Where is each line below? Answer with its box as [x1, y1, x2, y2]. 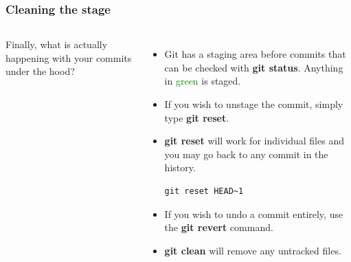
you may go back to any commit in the [164, 146, 328, 161]
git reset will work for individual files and [164, 133, 344, 148]
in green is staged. [164, 74, 241, 88]
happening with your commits [5, 50, 132, 65]
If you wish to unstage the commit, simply [164, 97, 343, 111]
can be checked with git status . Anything [164, 60, 343, 74]
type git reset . [164, 110, 229, 124]
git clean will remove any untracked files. [164, 243, 341, 257]
